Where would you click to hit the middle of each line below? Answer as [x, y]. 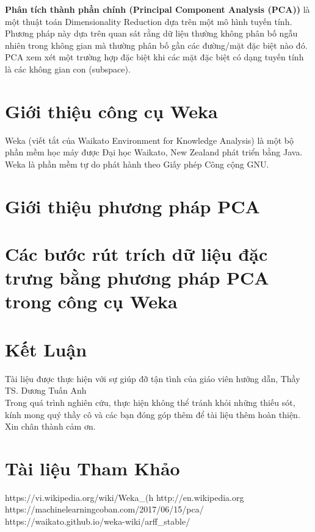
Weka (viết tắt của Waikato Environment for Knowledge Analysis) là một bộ [149, 140]
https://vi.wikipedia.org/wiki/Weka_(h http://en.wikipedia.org [125, 497]
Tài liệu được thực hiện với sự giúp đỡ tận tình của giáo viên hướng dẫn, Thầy [153, 378]
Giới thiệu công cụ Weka [111, 111]
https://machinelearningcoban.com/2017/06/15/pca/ [104, 509]
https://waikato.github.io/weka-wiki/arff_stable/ [98, 521]
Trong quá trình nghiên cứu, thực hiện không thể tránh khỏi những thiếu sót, [150, 402]
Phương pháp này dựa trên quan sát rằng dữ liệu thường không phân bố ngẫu [151, 33]
